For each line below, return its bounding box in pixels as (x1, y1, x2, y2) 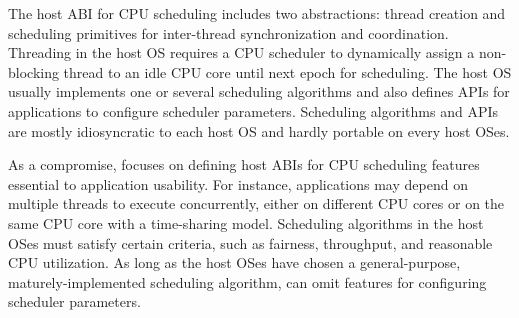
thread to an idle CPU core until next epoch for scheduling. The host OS (63, 61, 512, 82)
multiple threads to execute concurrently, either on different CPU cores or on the (8, 193, 505, 214)
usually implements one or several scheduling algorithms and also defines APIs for (8, 81, 510, 102)
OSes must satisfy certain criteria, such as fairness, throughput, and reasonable (8, 232, 493, 253)
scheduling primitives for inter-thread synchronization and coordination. (8, 22, 449, 43)
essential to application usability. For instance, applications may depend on (8, 173, 468, 194)
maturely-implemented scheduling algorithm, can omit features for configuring (8, 271, 487, 292)
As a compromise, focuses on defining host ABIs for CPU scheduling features (8, 154, 480, 175)
